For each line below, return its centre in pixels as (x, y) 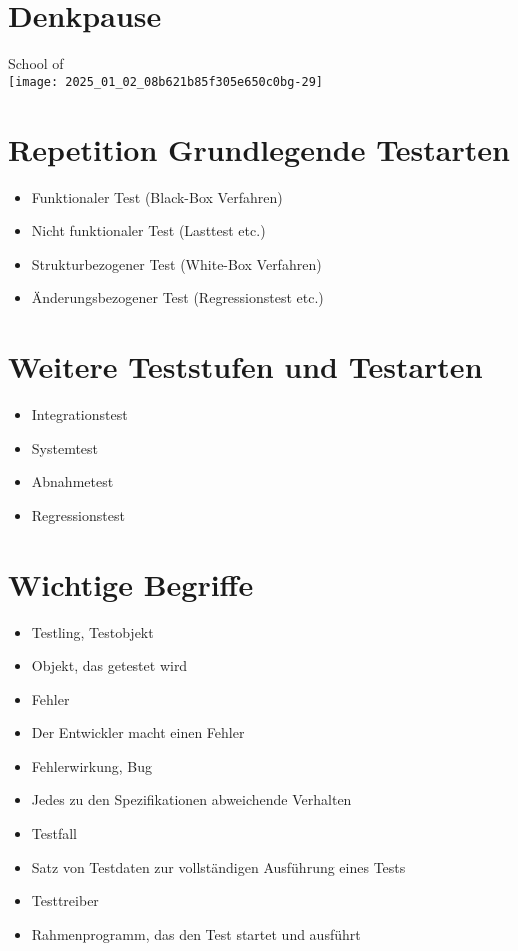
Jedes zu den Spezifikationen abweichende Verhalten (191, 799)
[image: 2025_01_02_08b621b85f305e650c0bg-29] (165, 81)
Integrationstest (79, 414)
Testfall (54, 833)
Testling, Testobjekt (92, 631)
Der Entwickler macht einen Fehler (138, 732)
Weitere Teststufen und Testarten (245, 366)
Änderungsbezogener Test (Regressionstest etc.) (177, 297)
